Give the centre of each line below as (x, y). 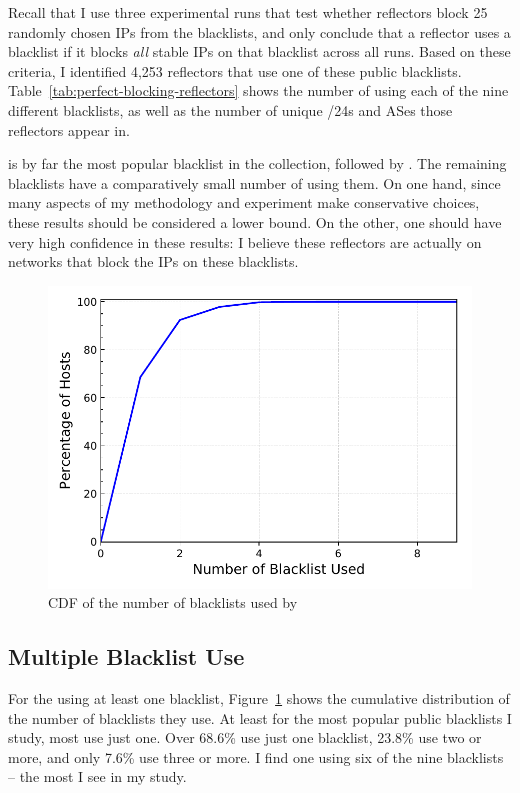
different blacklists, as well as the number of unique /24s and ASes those (230, 109)
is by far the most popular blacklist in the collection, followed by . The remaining (257, 163)
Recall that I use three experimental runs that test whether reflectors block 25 (248, 12)
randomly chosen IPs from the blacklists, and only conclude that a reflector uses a (259, 31)
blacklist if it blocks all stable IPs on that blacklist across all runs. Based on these (259, 51)
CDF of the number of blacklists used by (173, 602)
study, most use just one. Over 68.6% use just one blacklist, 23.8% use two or (245, 737)
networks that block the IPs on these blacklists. (153, 261)
